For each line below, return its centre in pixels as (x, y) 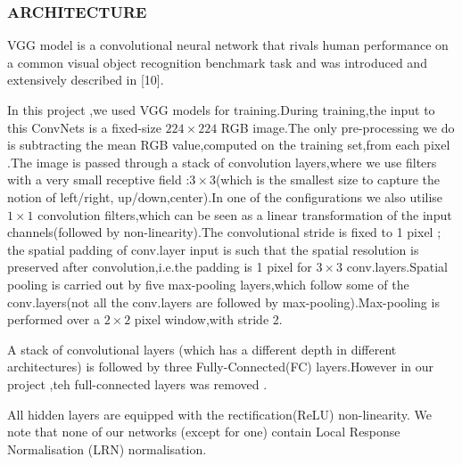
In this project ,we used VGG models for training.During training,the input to (221, 110)
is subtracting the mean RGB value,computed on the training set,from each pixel (229, 145)
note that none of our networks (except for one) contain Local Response (204, 432)
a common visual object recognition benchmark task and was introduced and (217, 62)
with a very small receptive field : (99, 179)
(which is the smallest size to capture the (328, 179)
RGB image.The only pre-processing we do (338, 127)
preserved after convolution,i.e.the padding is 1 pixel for (160, 267)
